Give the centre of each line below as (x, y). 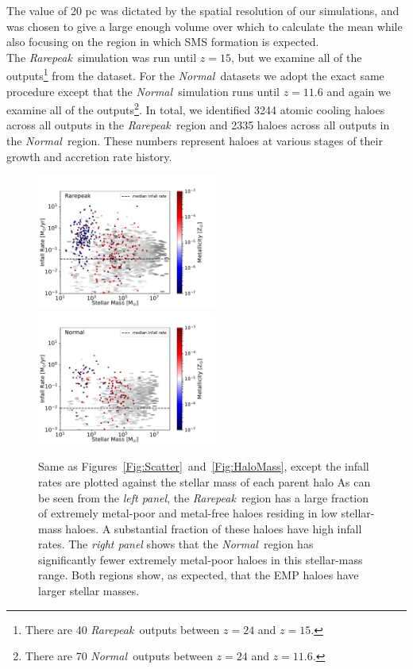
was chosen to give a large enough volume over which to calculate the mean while (205, 26)
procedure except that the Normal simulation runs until (143, 91)
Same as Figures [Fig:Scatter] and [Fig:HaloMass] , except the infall (204, 466)
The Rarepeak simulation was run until (102, 57)
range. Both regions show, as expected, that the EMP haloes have (199, 575)
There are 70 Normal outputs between (119, 656)
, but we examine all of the (296, 57)
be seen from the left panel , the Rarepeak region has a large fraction (204, 497)
